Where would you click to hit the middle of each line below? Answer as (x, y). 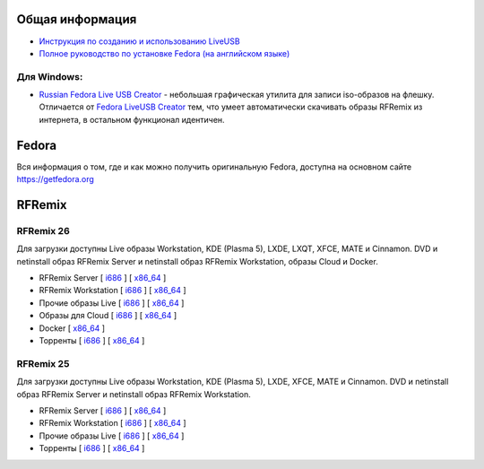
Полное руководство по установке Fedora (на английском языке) (164, 53)
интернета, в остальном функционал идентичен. (132, 119)
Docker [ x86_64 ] (72, 328)
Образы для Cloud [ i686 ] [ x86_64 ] (108, 316)
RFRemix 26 (43, 230)
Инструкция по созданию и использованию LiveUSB (140, 41)
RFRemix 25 (43, 363)
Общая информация (77, 19)
